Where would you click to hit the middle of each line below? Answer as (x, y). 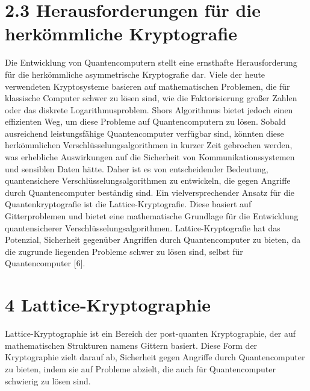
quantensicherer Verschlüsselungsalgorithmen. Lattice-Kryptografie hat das (143, 227)
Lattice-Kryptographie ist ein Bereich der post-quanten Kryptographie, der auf (150, 333)
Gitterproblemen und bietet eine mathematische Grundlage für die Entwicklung (152, 216)
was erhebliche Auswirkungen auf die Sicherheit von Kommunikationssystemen (150, 157)
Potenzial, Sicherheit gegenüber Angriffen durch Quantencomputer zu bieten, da (153, 239)
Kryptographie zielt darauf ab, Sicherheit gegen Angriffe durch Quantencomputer (155, 357)
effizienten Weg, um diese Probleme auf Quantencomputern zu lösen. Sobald (145, 121)
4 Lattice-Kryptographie (108, 305)
